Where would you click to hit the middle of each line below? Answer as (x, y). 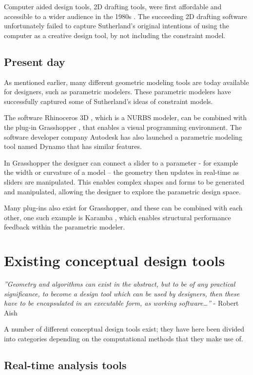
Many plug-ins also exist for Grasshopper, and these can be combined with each (123, 208)
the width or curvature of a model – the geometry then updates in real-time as (122, 172)
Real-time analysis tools (65, 365)
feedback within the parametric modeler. (65, 227)
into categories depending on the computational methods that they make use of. (124, 338)
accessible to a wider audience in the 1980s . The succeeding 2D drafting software (126, 16)
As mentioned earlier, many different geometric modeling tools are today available (126, 82)
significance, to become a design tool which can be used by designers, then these (122, 293)
